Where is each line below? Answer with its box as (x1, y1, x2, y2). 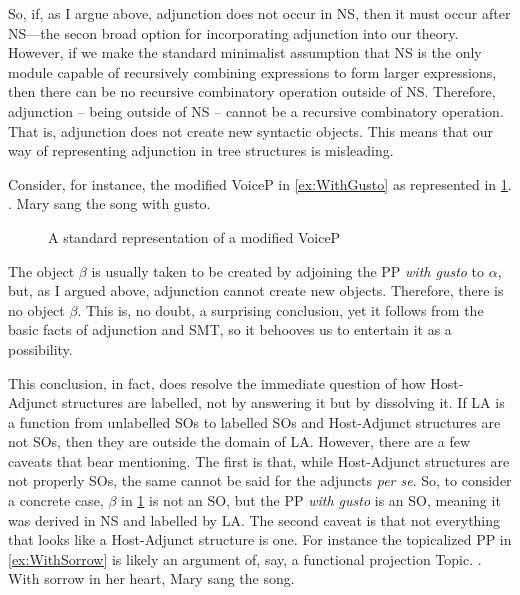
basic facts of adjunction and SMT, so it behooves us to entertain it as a (8, 319, 452, 340)
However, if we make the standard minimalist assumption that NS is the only (8, 42, 482, 63)
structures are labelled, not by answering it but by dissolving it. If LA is (62, 392, 505, 413)
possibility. (8, 338, 73, 359)
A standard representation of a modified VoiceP (48, 226, 341, 247)
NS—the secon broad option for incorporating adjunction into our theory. (8, 22, 459, 43)
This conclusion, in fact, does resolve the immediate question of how (8, 372, 426, 393)
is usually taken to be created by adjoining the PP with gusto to (91, 260, 485, 281)
